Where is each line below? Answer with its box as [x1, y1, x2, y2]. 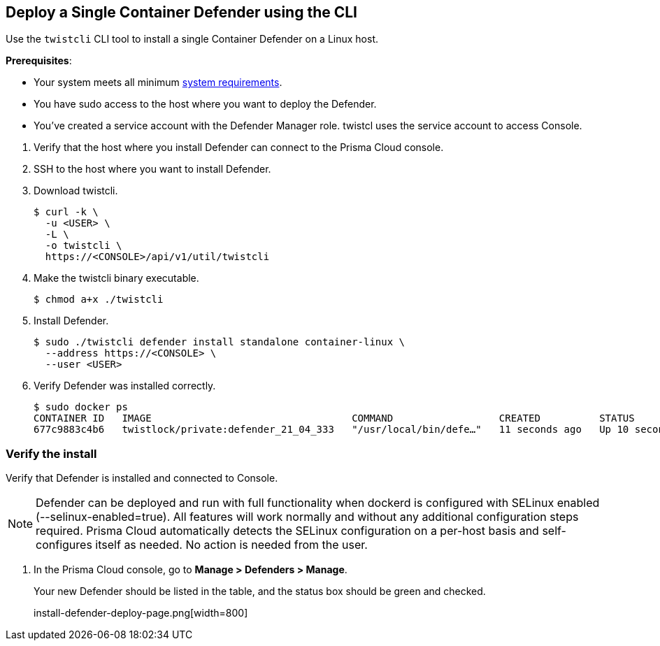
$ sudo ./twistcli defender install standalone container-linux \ [34, 336, 406, 348]
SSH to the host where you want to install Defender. [34, 163, 271, 175]
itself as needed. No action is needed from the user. [95, 538, 368, 552]
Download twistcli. [34, 185, 118, 197]
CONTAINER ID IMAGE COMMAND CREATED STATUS [34, 412, 635, 424]
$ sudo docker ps [34, 401, 128, 413]
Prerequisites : [6, 55, 72, 67]
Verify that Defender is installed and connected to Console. [6, 472, 278, 484]
